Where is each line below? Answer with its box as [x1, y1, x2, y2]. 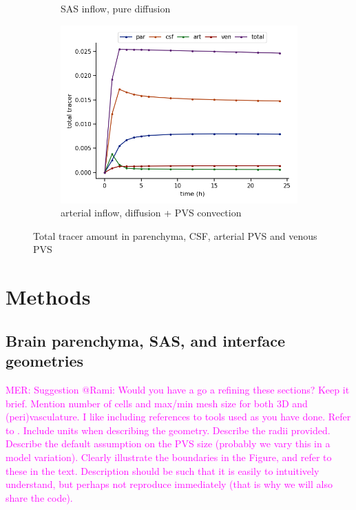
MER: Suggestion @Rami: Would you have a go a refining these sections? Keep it [6, 382, 350, 396]
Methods [6, 283, 91, 311]
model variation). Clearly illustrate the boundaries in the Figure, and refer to [6, 449, 332, 464]
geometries [6, 350, 84, 371]
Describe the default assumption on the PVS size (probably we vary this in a [6, 436, 331, 451]
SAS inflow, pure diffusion [61, 1, 171, 15]
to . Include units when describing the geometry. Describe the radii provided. [6, 422, 331, 437]
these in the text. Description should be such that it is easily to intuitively [6, 463, 320, 478]
